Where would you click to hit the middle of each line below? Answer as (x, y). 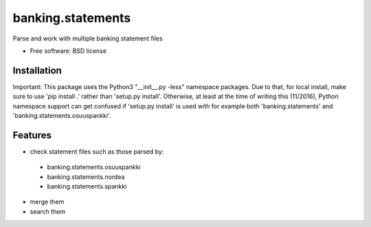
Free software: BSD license (68, 51)
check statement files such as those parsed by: (97, 152)
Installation (37, 70)
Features (32, 135)
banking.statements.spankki (87, 187)
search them (48, 211)
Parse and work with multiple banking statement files (88, 38)
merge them (47, 202)
